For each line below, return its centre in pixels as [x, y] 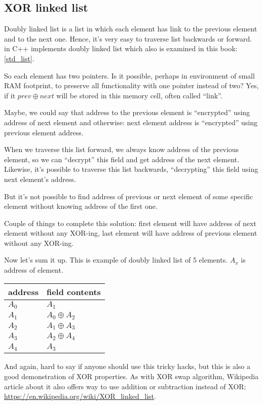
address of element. [34, 270]
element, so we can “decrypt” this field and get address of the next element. [122, 159]
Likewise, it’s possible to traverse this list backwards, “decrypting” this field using [131, 169]
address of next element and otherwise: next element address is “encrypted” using [131, 122]
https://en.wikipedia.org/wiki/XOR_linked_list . [80, 396]
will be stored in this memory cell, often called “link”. [139, 95]
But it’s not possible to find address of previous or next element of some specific [128, 196]
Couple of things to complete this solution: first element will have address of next [130, 223]
